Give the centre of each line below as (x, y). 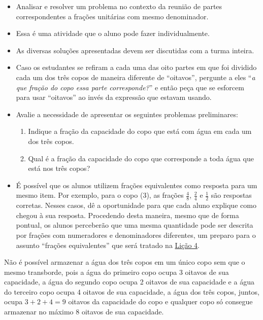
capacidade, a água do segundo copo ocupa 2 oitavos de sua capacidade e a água (129, 282)
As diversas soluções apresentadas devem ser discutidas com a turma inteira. (135, 50)
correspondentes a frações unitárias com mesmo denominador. (112, 16)
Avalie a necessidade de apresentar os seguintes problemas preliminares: (127, 114)
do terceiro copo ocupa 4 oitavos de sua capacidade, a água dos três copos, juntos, (132, 291)
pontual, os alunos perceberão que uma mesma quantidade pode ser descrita (135, 225)
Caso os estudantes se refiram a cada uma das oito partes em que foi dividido (136, 67)
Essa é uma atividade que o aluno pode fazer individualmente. (113, 33)
